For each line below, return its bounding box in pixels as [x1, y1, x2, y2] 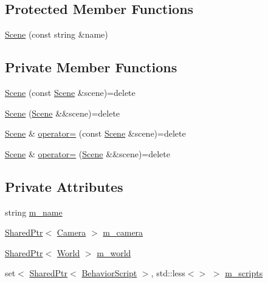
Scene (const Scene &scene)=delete [5, 86, 136, 98]
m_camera [103, 226, 143, 239]
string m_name [5, 205, 63, 218]
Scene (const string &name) [5, 28, 108, 41]
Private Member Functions [5, 58, 177, 77]
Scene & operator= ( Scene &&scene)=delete [5, 147, 170, 160]
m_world [97, 246, 131, 259]
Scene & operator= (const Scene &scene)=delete [5, 127, 186, 140]
